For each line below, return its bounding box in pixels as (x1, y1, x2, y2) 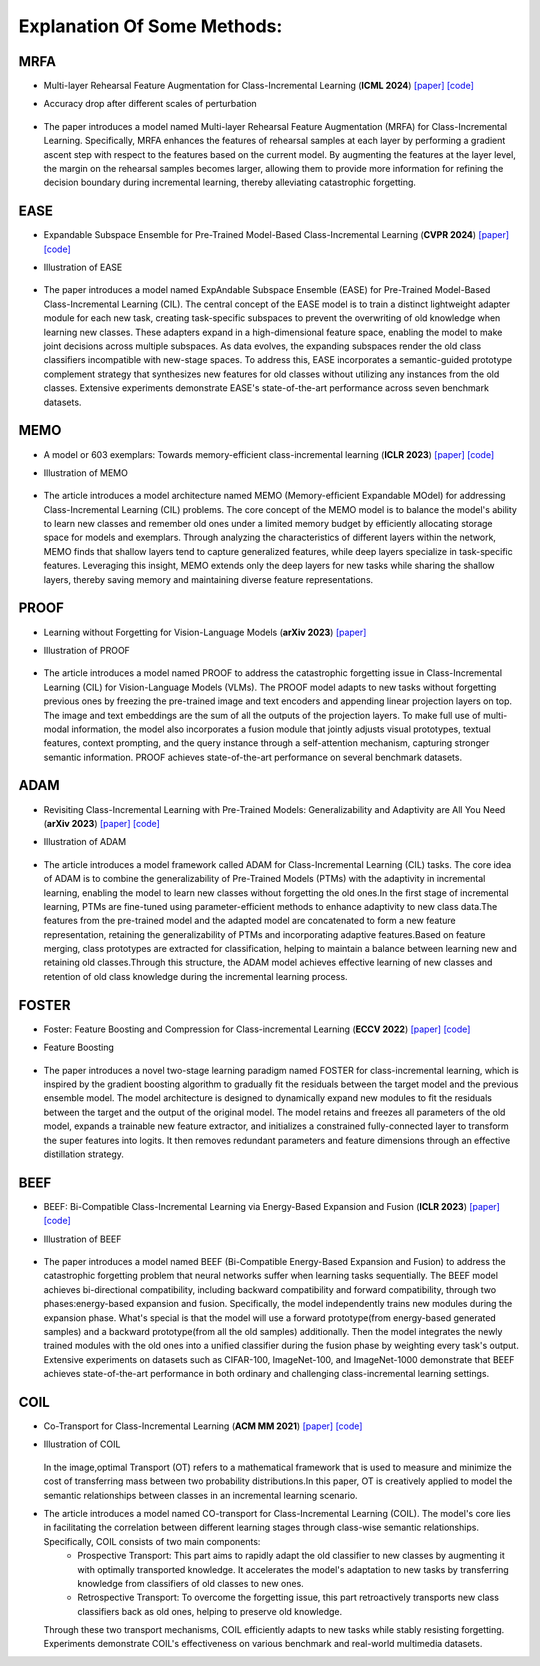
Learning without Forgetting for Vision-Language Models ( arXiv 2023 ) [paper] (43, 626, 367, 638)
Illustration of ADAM (43, 836, 127, 848)
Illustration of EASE (43, 261, 123, 274)
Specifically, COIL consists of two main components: (43, 1535, 261, 1547)
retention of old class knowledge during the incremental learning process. (43, 970, 349, 982)
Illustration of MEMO (43, 466, 129, 479)
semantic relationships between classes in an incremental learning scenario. (43, 1489, 359, 1501)
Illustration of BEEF (43, 1233, 122, 1245)
